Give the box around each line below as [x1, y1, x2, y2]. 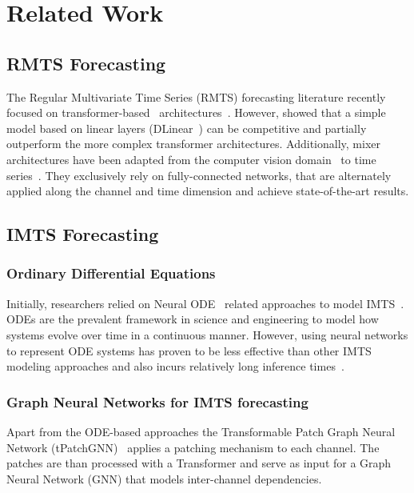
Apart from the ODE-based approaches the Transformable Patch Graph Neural [6, 423, 396, 439]
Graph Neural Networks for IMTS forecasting [6, 391, 309, 411]
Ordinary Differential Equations [6, 263, 216, 283]
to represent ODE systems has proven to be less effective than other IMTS [6, 342, 372, 359]
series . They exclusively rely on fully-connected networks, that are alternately [6, 166, 392, 183]
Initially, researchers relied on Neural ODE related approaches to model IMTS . [6, 295, 404, 311]
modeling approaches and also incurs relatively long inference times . [6, 358, 344, 375]
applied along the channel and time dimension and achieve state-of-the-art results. [6, 182, 409, 199]
